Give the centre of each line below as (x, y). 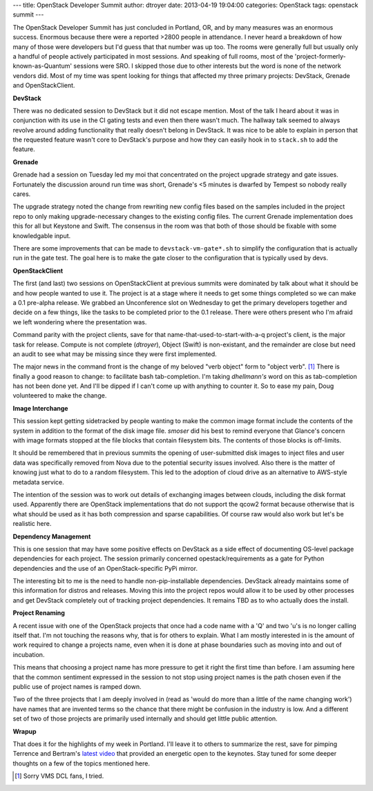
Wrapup (25, 731)
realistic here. (32, 524)
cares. (22, 194)
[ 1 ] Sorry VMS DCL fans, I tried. (59, 776)
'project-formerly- (321, 56)
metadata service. (39, 482)
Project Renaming (39, 613)
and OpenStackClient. (44, 86)
